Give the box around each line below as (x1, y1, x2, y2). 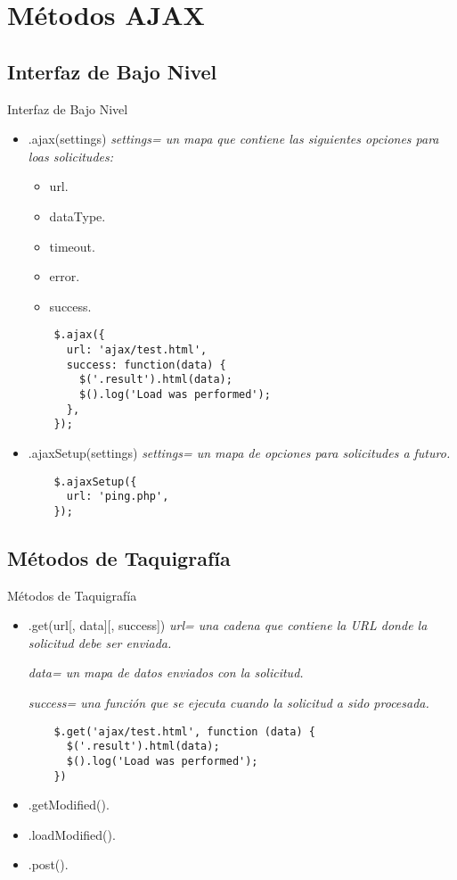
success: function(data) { (66, 358, 226, 371)
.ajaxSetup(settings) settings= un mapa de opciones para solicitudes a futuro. (28, 443, 451, 461)
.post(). (28, 855, 69, 874)
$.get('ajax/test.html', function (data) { (53, 725, 315, 738)
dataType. (49, 206, 106, 225)
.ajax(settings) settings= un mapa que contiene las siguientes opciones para (28, 129, 439, 148)
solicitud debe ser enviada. (28, 633, 172, 652)
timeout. (49, 237, 95, 255)
